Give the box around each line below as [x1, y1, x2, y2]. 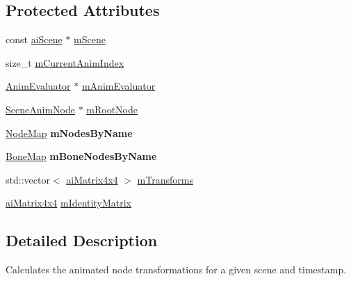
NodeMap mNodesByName [6, 125, 133, 140]
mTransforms [137, 172, 193, 186]
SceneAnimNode [6, 102, 75, 116]
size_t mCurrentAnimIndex [6, 55, 124, 70]
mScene [74, 32, 106, 47]
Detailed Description [6, 230, 158, 251]
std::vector [6, 172, 50, 186]
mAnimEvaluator [81, 79, 156, 93]
